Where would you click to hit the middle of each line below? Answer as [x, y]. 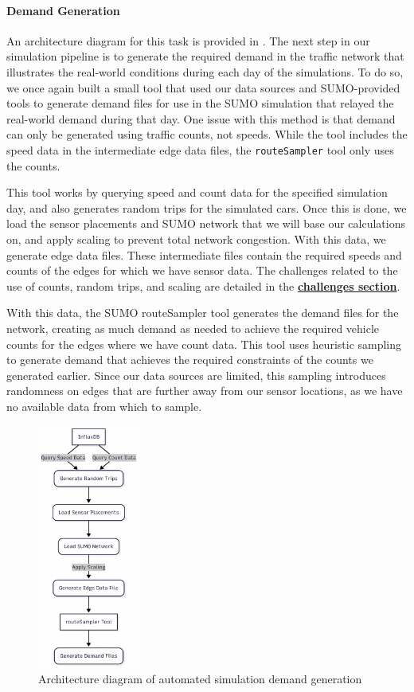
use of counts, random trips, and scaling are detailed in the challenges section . [203, 285]
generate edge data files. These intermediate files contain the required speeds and [204, 254]
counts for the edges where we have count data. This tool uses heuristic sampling [204, 344]
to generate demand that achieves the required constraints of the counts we [190, 360]
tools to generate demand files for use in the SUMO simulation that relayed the [200, 103]
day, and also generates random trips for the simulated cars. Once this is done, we [207, 207]
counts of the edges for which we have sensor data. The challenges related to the [202, 270]
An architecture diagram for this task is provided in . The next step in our [188, 40]
